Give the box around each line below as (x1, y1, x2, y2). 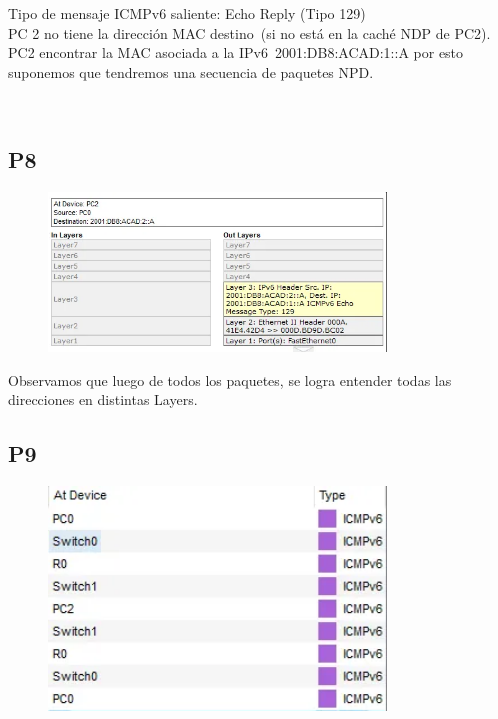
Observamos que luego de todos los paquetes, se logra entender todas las (8, 369, 452, 390)
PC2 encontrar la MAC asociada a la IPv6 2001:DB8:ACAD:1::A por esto (8, 42, 464, 63)
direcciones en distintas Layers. (8, 389, 198, 410)
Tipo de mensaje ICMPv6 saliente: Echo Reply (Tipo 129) (8, 3, 366, 23)
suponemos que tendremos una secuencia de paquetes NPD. (8, 61, 374, 82)
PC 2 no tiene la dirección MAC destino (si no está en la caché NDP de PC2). (8, 22, 491, 43)
